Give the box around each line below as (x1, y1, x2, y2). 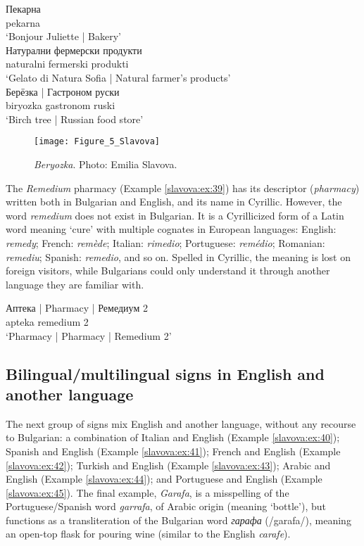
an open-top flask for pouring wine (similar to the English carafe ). (6, 526, 291, 541)
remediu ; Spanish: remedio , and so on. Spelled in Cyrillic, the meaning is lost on (6, 249, 351, 264)
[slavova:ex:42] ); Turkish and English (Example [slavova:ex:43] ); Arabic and (6, 457, 331, 472)
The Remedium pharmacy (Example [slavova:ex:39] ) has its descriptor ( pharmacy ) (6, 180, 360, 195)
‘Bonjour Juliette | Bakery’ (6, 29, 122, 44)
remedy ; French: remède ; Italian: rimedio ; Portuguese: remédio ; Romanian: (6, 235, 325, 250)
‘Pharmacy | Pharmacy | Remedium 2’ (6, 328, 172, 343)
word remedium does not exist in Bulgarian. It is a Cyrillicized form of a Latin (6, 208, 344, 222)
